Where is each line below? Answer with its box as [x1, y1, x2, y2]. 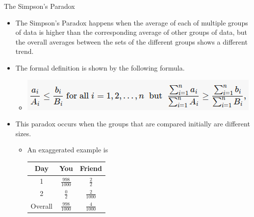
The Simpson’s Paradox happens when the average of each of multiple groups [15, 17, 248, 27]
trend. [15, 46, 34, 56]
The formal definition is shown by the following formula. [15, 62, 185, 72]
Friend [79, 163, 102, 173]
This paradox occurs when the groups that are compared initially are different [15, 119, 250, 129]
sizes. [15, 128, 31, 138]
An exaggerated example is [27, 145, 108, 155]
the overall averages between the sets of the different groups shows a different [15, 36, 248, 47]
